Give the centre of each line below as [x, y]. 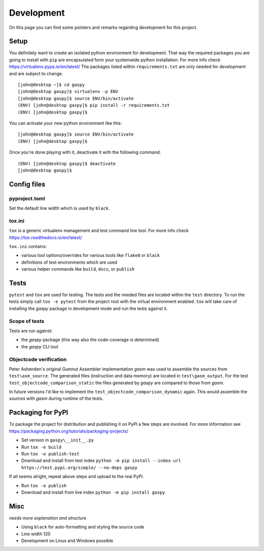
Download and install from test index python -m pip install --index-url [101, 460]
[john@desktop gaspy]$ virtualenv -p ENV [68, 92]
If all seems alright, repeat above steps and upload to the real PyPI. [77, 477]
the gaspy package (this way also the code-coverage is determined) [90, 340]
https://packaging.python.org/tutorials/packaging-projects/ [69, 431]
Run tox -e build [41, 447]
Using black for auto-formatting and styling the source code [83, 527]
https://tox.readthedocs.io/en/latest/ [46, 237]
